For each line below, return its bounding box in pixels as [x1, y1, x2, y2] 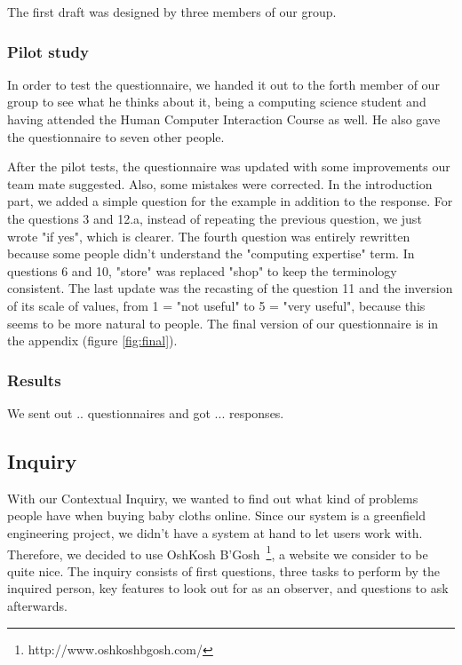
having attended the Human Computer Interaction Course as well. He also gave [7, 110, 441, 128]
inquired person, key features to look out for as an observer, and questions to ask [7, 579, 449, 598]
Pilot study [7, 40, 89, 62]
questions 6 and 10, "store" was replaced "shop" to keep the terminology [7, 261, 397, 280]
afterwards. [7, 596, 68, 614]
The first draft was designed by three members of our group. [7, 3, 337, 20]
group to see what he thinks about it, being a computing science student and [7, 92, 426, 111]
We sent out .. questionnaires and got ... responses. [7, 403, 284, 422]
